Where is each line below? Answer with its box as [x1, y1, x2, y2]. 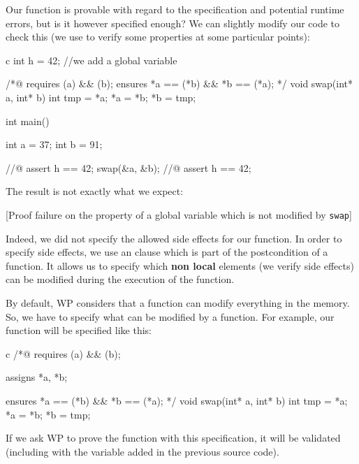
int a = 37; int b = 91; [6, 137, 103, 152]
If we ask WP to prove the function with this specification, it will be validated [6, 430, 341, 445]
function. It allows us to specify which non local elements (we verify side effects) [6, 258, 354, 273]
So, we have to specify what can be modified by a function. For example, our [6, 309, 335, 324]
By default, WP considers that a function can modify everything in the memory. [6, 295, 350, 310]
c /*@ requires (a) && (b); [6, 346, 121, 361]
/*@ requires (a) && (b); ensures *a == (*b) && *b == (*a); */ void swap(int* [6, 76, 353, 91]
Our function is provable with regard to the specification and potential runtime [6, 2, 344, 16]
